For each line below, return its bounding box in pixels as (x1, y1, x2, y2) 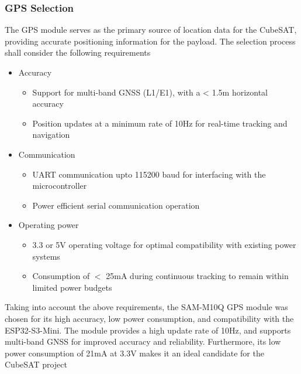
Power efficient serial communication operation (32, 199, 200, 211)
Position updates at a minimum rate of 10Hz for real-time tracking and (32, 117, 288, 129)
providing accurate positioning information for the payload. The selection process (5, 35, 296, 47)
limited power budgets (32, 281, 112, 293)
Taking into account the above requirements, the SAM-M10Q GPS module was (5, 301, 288, 313)
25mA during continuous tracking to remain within (106, 270, 289, 282)
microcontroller (32, 179, 87, 192)
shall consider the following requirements (5, 46, 151, 59)
